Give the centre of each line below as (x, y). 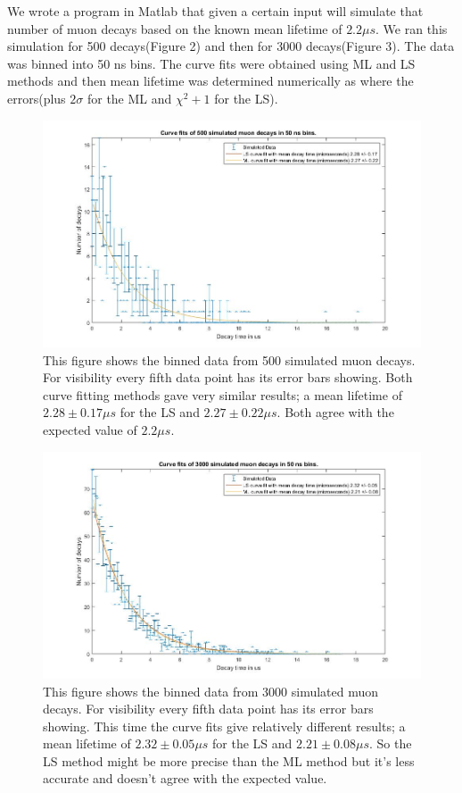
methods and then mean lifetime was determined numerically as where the (210, 81)
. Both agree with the (335, 412)
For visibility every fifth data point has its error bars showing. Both (228, 377)
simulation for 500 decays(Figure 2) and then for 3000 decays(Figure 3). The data (231, 46)
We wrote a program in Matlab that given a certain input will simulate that (215, 11)
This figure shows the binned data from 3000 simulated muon (211, 691)
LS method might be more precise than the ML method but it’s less (229, 760)
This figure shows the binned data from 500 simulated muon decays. (229, 359)
